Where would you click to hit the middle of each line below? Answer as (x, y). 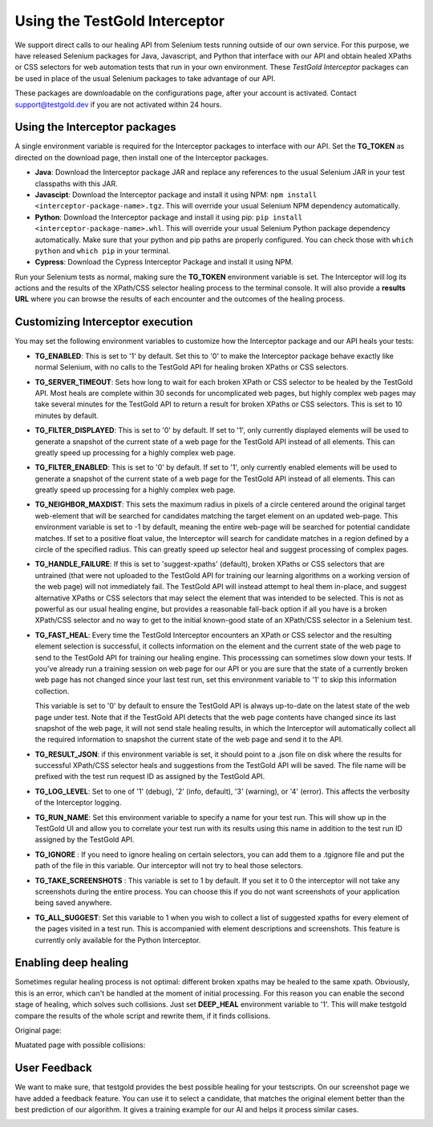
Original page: (38, 1030)
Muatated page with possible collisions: (80, 1045)
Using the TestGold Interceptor (119, 21)
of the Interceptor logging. (78, 802)
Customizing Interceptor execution (104, 322)
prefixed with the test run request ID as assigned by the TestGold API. (150, 777)
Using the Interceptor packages (95, 127)
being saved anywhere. (73, 903)
